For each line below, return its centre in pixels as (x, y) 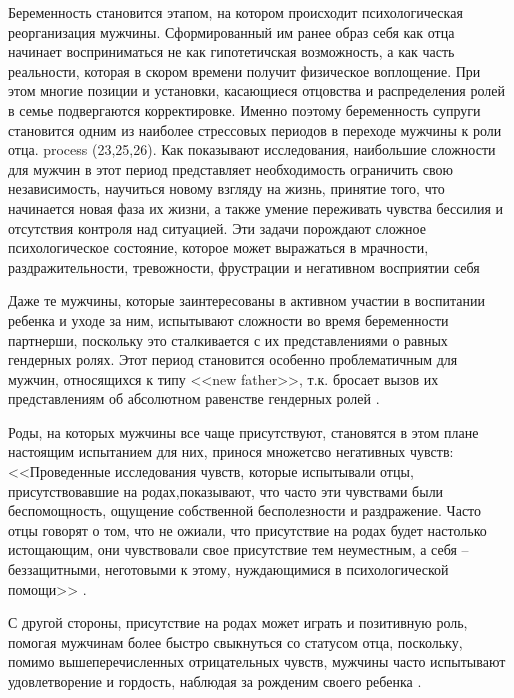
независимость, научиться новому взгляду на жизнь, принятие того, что (226, 188)
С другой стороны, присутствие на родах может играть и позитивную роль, (238, 622)
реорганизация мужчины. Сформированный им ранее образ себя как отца (231, 31)
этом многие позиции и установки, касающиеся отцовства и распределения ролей (256, 90)
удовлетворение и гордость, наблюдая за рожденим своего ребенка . (215, 681)
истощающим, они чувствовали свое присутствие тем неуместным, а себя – (238, 549)
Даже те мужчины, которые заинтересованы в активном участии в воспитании (246, 300)
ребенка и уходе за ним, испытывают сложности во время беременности (228, 319)
